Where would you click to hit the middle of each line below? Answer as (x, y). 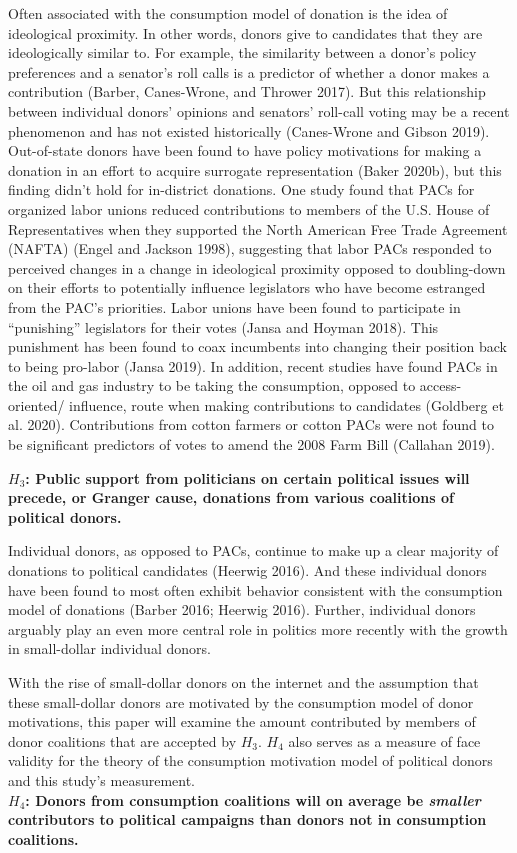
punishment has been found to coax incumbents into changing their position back (257, 346)
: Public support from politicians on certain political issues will (247, 477)
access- (440, 385)
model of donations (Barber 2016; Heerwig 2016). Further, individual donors (242, 609)
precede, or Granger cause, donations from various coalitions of (231, 497)
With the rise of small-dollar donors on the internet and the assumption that (243, 682)
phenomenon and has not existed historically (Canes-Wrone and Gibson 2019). (249, 130)
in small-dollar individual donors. (109, 648)
